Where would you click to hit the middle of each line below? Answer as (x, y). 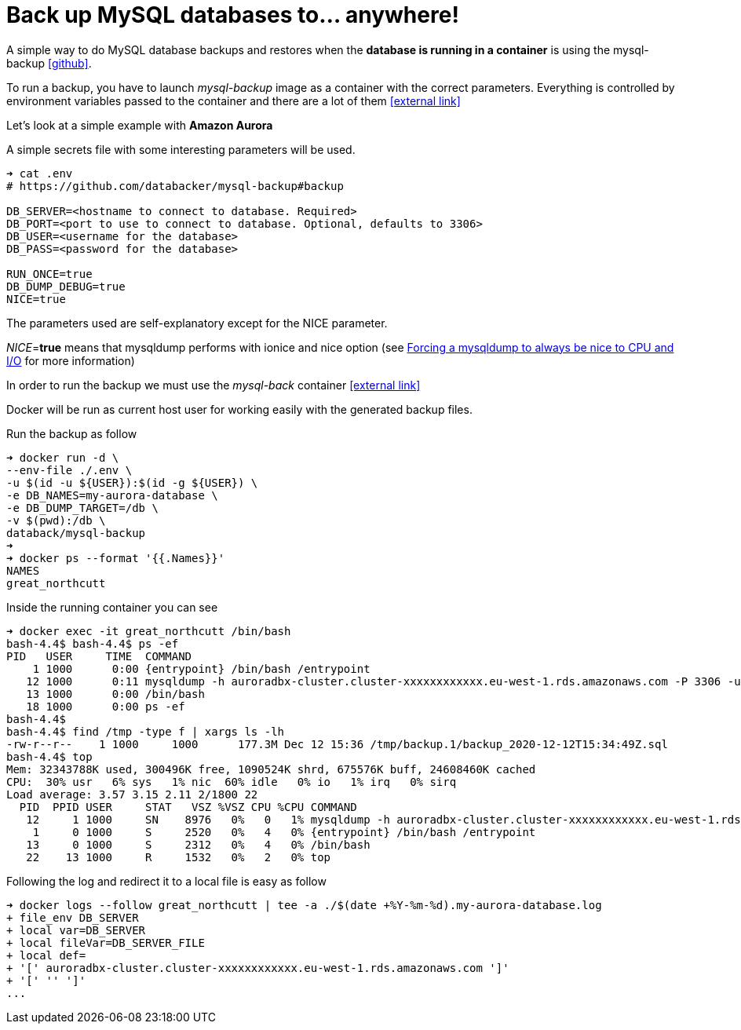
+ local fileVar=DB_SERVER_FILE (106, 942)
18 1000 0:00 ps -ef (106, 706)
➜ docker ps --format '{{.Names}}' (116, 558)
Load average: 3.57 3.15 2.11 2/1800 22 (132, 794)
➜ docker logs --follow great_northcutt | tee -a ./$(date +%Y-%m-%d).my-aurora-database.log (304, 905)
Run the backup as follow (72, 433)
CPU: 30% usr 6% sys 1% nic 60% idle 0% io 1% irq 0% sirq (232, 782)
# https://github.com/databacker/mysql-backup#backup (175, 186)
